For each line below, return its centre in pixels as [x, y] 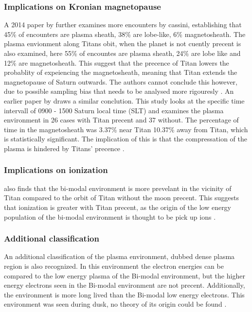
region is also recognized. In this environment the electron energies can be [114, 266]
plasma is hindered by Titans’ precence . [64, 148]
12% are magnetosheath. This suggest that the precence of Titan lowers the [117, 62]
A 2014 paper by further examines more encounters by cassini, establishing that [123, 25]
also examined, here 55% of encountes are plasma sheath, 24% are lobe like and [122, 53]
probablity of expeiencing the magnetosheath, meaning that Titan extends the [121, 72]
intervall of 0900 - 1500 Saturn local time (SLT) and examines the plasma [114, 110]
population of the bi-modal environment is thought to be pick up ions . [110, 217]
